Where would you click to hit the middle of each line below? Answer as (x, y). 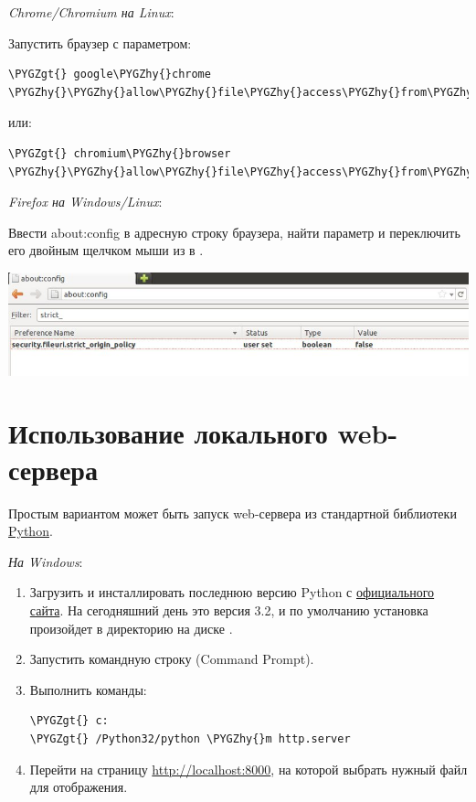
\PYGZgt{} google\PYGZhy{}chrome (110, 75)
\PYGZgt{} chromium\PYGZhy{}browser (120, 153)
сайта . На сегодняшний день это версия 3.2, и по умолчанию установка (229, 610)
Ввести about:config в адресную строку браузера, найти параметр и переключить (234, 232)
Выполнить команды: (88, 689)
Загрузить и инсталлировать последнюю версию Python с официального (232, 592)
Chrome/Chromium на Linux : (91, 12)
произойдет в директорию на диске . (131, 628)
